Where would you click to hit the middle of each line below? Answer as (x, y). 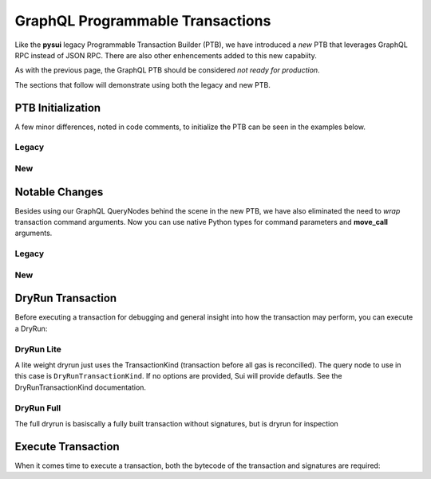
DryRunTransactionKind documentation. (81, 387)
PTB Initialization (58, 108)
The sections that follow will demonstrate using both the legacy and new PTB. (143, 84)
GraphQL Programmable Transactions (143, 21)
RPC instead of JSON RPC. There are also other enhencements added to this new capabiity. (166, 55)
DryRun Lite (38, 349)
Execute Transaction (67, 446)
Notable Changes (59, 192)
